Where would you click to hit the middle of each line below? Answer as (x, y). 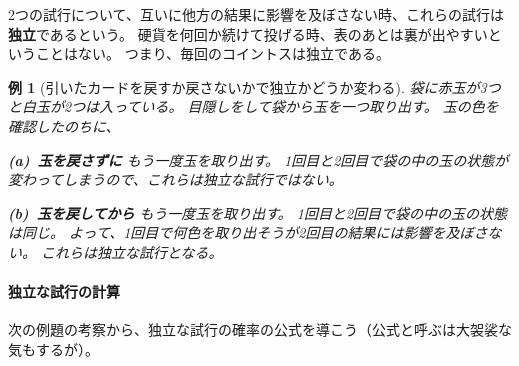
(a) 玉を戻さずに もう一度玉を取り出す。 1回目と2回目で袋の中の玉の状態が (258, 159)
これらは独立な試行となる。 (132, 251)
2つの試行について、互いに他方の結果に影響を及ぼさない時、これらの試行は (256, 14)
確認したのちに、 (64, 125)
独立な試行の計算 (64, 291)
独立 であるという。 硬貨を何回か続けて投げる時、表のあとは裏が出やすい (248, 33)
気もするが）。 (53, 348)
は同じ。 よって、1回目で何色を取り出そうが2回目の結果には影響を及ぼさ (248, 232)
